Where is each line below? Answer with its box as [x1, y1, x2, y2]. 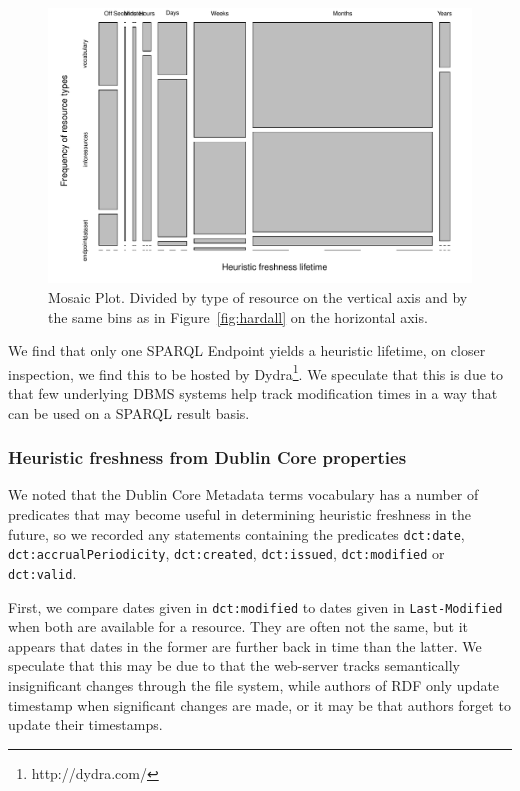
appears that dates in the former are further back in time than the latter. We [8, 635, 482, 656]
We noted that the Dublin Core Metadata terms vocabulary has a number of [8, 484, 479, 505]
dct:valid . [8, 562, 77, 583]
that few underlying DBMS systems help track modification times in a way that [8, 382, 498, 403]
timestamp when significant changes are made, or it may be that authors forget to [8, 694, 511, 715]
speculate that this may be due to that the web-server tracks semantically [8, 655, 460, 676]
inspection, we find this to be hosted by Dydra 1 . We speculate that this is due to [8, 360, 503, 384]
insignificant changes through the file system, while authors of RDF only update [8, 674, 500, 695]
